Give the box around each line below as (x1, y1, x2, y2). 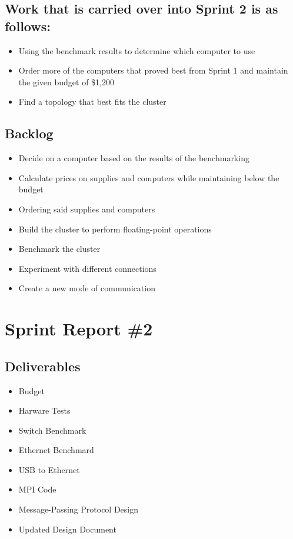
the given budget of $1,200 (18, 75, 114, 88)
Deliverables (5, 357, 81, 375)
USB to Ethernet (18, 463, 80, 475)
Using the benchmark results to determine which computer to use (18, 44, 255, 56)
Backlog (5, 124, 54, 142)
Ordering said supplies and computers (18, 202, 155, 215)
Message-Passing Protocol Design (18, 503, 139, 515)
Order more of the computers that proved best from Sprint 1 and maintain (18, 64, 288, 76)
